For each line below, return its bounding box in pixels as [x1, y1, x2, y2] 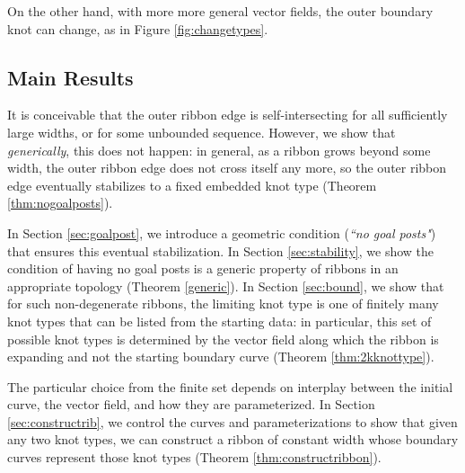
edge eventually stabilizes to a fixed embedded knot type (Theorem [7, 175, 377, 194]
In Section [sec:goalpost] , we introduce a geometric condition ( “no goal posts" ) [7, 223, 436, 242]
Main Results [7, 63, 134, 91]
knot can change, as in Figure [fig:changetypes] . [7, 19, 268, 38]
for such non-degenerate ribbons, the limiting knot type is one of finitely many [7, 294, 439, 313]
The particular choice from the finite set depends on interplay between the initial [7, 377, 453, 396]
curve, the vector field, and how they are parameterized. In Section [7, 395, 375, 414]
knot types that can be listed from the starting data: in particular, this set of [7, 311, 432, 330]
